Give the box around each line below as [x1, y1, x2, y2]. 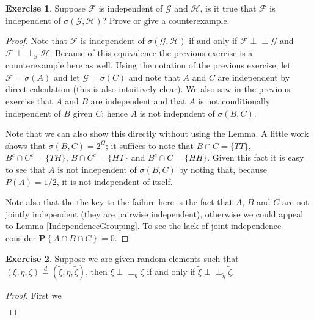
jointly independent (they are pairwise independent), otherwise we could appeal [5, 207, 304, 220]
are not [282, 195, 309, 208]
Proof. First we [5, 289, 62, 302]
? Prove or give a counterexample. [102, 13, 230, 26]
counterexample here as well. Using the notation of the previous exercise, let [5, 59, 291, 71]
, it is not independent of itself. [56, 175, 173, 187]
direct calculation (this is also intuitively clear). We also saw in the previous [5, 82, 290, 95]
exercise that [5, 95, 53, 107]
